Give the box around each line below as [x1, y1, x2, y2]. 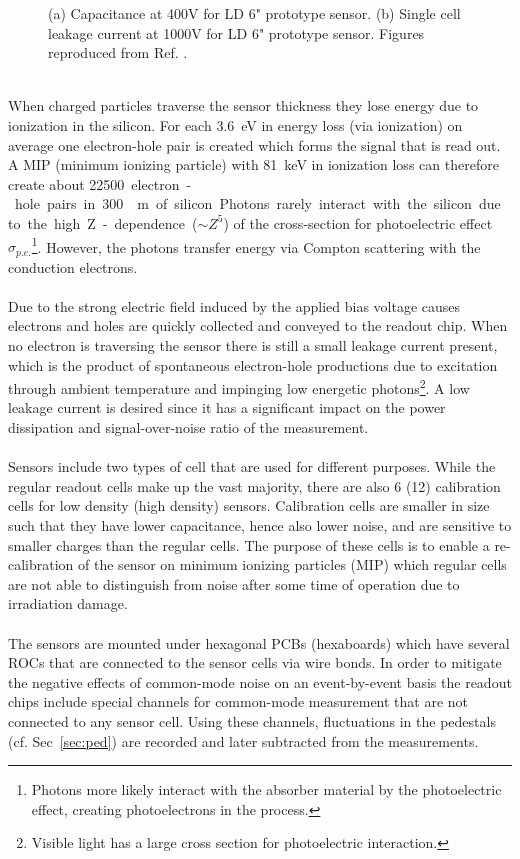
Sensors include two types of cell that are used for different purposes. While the [8, 456, 496, 477]
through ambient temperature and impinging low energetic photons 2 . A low [8, 375, 470, 398]
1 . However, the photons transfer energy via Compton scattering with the [31, 233, 481, 257]
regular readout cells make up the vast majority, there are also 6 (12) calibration [8, 475, 501, 496]
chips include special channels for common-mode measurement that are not [8, 691, 469, 712]
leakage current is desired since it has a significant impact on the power [8, 397, 446, 418]
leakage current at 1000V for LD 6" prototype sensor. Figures [48, 22, 425, 43]
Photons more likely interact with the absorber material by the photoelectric [31, 779, 502, 800]
